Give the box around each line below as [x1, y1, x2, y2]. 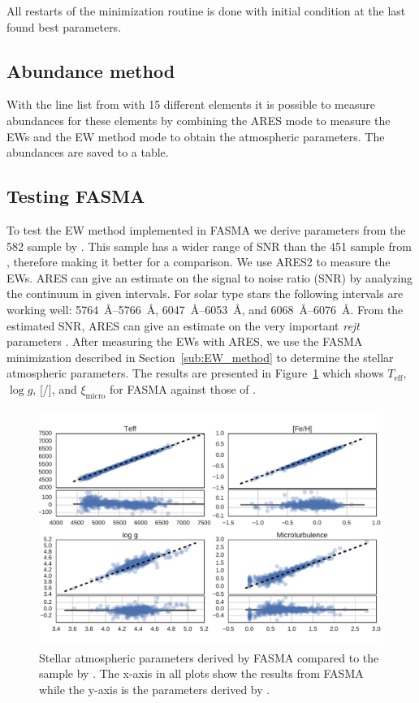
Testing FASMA [6, 183, 145, 209]
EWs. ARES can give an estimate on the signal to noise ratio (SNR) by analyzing [6, 269, 413, 286]
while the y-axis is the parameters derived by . [39, 680, 270, 697]
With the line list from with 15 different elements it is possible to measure [6, 96, 375, 113]
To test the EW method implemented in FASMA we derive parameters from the [6, 221, 406, 238]
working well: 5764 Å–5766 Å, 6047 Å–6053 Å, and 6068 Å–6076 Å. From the [6, 300, 404, 317]
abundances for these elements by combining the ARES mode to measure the [6, 111, 391, 128]
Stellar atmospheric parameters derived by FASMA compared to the [39, 649, 379, 666]
